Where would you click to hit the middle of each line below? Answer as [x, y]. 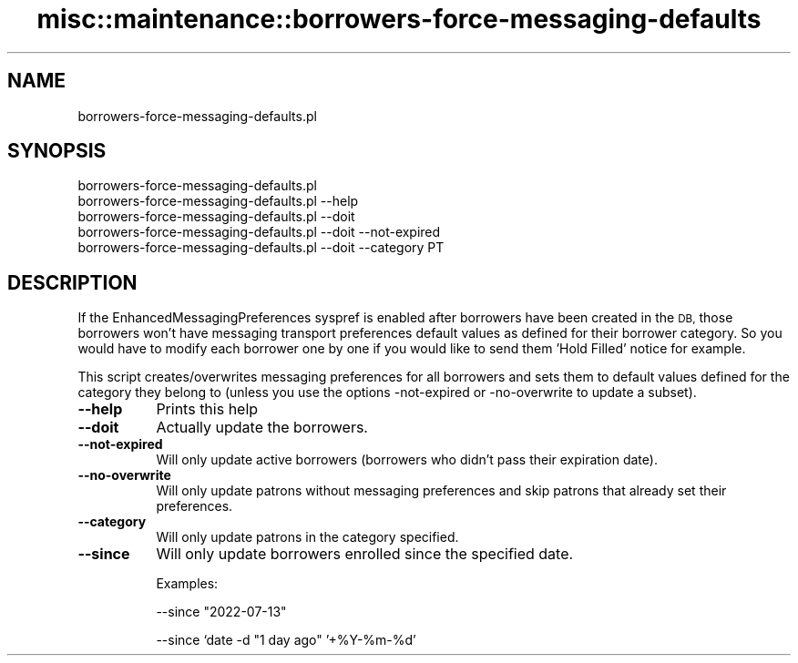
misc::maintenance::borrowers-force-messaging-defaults [399, 19]
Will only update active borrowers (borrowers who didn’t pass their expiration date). [407, 460]
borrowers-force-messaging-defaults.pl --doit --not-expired [259, 232]
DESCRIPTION [72, 282]
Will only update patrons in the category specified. [307, 537]
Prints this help [207, 409]
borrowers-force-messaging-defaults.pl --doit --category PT [261, 248]
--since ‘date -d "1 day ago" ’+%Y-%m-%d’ [286, 640]
